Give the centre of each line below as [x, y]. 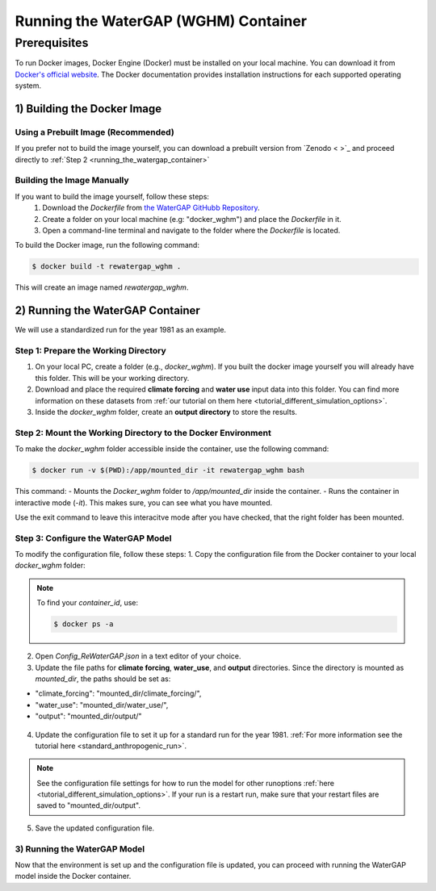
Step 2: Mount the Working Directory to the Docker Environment [143, 433]
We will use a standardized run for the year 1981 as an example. [120, 330]
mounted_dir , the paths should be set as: [103, 679]
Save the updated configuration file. [95, 828]
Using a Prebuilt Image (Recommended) [95, 132]
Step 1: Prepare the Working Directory [91, 351]
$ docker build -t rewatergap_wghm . [107, 267]
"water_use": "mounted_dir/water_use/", [102, 705]
